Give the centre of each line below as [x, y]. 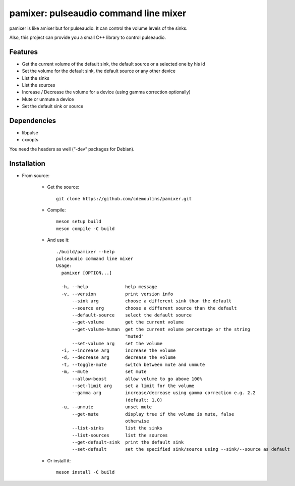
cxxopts [30, 140]
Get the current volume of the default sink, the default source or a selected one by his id [113, 64]
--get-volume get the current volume [128, 322]
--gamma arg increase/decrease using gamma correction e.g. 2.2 [164, 393]
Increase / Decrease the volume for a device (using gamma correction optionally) [106, 92]
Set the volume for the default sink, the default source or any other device [99, 71]
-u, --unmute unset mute [107, 407]
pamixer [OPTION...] [87, 273]
